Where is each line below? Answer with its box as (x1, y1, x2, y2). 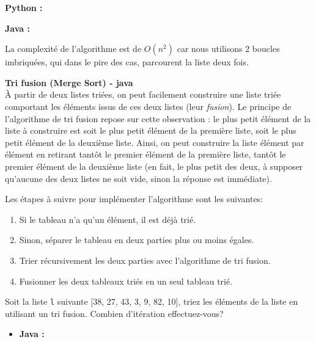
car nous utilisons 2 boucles (177, 42, 280, 55)
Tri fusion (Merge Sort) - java (5, 76, 133, 89)
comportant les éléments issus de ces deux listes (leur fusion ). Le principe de (5, 100, 292, 112)
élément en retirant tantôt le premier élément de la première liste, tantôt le (5, 148, 286, 161)
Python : (5, 1, 43, 13)
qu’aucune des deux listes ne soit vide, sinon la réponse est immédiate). (5, 172, 272, 184)
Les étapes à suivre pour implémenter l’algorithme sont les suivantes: (5, 192, 263, 205)
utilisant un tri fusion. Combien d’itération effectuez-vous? (5, 307, 224, 319)
